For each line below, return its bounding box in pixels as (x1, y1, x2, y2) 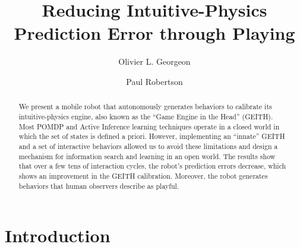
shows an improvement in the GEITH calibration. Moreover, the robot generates (18, 170, 268, 180)
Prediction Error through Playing (14, 21, 295, 45)
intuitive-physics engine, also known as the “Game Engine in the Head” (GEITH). (18, 111, 273, 121)
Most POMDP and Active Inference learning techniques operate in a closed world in (18, 121, 280, 131)
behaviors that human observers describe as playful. (18, 180, 179, 191)
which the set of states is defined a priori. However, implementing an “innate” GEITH (18, 131, 285, 141)
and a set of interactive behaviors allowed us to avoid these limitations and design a (18, 141, 278, 151)
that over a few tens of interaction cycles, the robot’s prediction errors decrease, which (18, 161, 286, 171)
